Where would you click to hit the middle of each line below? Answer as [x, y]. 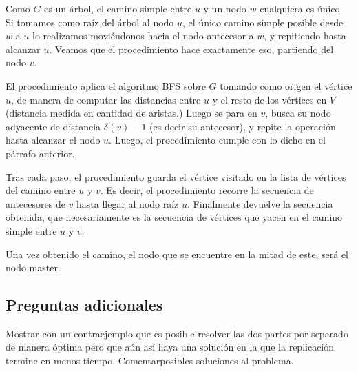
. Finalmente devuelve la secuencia [260, 203]
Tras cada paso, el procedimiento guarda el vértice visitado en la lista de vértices [176, 176]
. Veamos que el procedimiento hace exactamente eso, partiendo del [191, 49]
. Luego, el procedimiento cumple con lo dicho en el [217, 140]
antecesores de [35, 203]
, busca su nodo [298, 113]
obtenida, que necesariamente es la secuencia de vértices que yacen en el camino [174, 217]
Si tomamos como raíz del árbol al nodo [90, 22]
